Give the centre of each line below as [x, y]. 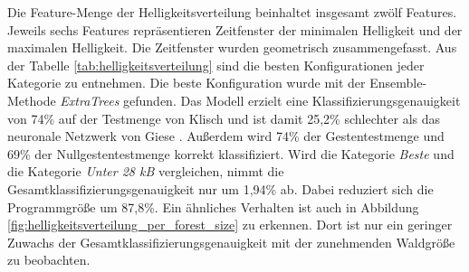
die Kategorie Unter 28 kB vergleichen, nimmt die [146, 171]
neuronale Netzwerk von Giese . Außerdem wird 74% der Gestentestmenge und [226, 136]
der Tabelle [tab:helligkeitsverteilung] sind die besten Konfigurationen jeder [216, 65]
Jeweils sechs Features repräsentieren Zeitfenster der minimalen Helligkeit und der [235, 29]
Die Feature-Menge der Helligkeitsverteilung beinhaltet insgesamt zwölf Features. [232, 12]
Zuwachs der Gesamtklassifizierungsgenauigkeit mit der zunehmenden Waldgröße [231, 242]
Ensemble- [398, 83]
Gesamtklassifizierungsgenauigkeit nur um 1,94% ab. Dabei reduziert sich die [220, 188]
